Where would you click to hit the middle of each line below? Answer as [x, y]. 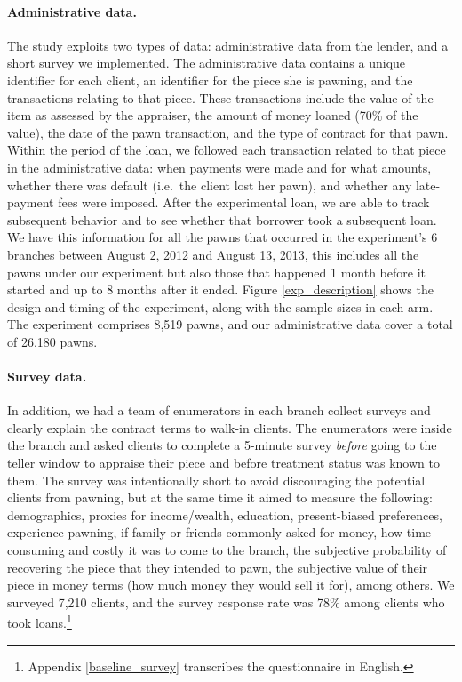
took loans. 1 [40, 622]
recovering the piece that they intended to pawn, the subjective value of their [218, 567]
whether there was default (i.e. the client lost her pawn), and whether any [210, 185]
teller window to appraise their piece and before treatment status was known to [223, 463]
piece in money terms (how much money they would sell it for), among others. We [231, 585]
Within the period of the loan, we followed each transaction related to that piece [227, 150]
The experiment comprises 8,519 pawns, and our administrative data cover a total [230, 324]
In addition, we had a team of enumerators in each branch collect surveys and [219, 410]
